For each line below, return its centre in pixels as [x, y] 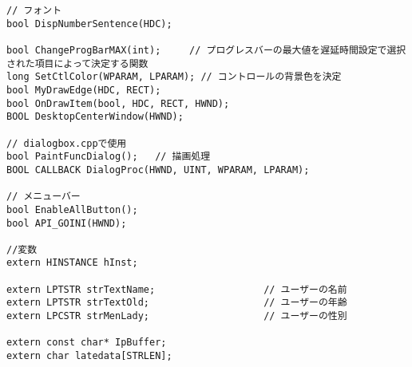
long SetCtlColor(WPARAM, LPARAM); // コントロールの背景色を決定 [174, 77]
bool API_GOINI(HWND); [67, 223]
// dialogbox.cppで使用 [67, 143]
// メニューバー [44, 197]
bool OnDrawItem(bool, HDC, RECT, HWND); [118, 103]
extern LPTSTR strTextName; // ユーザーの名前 [177, 289]
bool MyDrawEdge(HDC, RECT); [84, 90]
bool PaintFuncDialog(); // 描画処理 [109, 157]
